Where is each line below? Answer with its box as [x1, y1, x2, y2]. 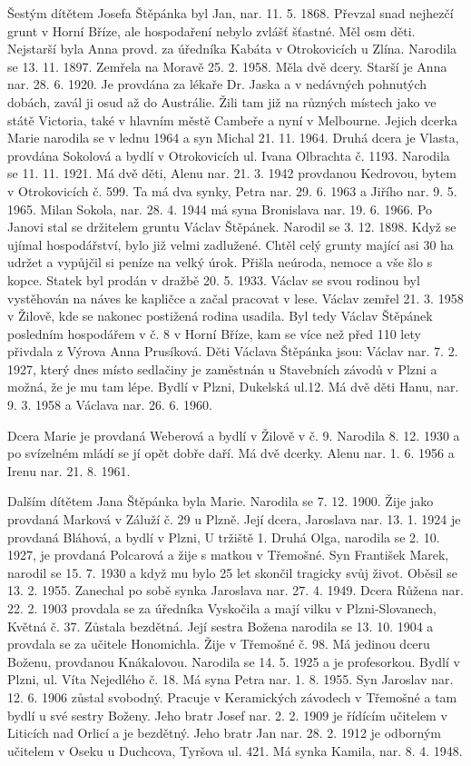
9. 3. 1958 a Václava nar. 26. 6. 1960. [7, 395, 212, 414]
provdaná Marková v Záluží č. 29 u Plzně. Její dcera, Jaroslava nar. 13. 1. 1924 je [7, 510, 461, 529]
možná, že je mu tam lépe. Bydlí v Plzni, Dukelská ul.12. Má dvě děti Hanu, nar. [7, 377, 459, 396]
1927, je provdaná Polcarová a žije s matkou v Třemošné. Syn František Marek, [7, 545, 449, 564]
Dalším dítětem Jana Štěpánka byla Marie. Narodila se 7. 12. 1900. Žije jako [7, 492, 434, 511]
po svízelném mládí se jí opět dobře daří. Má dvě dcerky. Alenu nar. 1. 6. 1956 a [7, 443, 455, 463]
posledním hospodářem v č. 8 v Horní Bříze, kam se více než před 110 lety [7, 323, 421, 343]
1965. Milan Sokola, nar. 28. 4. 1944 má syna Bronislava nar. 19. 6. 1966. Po [7, 199, 433, 218]
